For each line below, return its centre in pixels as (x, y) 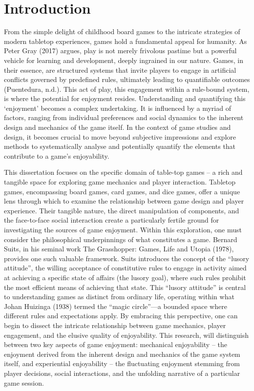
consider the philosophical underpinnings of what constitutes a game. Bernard (121, 239)
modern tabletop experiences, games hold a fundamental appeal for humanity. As (126, 41)
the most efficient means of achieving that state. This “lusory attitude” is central (125, 287)
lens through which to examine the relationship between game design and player (124, 201)
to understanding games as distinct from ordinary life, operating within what (119, 297)
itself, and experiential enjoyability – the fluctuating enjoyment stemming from (122, 363)
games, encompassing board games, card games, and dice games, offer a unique (122, 191)
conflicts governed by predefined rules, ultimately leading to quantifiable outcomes (127, 79)
